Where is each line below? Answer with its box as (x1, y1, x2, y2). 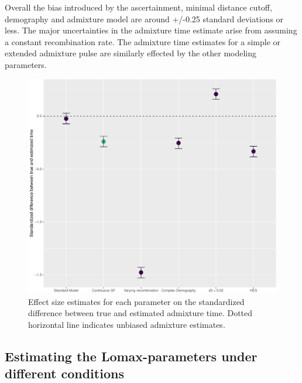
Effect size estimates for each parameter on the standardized (28, 295, 245, 307)
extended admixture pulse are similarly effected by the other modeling (5, 47, 257, 59)
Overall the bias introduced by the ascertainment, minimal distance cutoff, (5, 1, 272, 13)
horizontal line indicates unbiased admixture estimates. (28, 318, 225, 330)
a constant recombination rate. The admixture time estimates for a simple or (5, 35, 281, 48)
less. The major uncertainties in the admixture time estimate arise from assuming (5, 24, 297, 36)
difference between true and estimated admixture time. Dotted (28, 307, 253, 319)
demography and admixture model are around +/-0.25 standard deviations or (5, 12, 284, 25)
